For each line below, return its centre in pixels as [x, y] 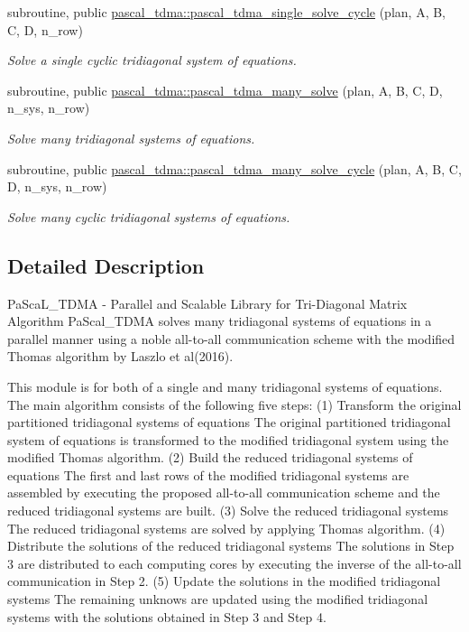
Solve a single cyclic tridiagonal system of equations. [152, 60]
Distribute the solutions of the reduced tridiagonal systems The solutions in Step [231, 546]
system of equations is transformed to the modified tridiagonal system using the [228, 439]
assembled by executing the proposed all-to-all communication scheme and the [224, 493]
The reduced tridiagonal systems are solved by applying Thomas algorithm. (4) [226, 528]
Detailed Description [106, 265]
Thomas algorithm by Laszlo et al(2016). [120, 356]
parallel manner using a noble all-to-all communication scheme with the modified [231, 338]
